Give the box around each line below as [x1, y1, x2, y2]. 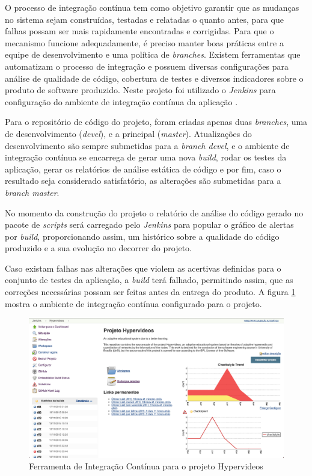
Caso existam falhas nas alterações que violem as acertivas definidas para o [5, 261, 281, 274]
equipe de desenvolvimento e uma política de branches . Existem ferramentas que [5, 48, 301, 61]
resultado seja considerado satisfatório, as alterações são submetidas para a [5, 174, 281, 187]
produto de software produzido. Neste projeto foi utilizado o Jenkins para [5, 84, 276, 96]
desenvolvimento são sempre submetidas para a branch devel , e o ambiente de [5, 139, 290, 151]
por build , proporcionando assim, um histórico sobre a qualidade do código [5, 230, 280, 242]
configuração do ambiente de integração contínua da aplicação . [5, 95, 238, 108]
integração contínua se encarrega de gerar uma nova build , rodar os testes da [5, 151, 287, 163]
